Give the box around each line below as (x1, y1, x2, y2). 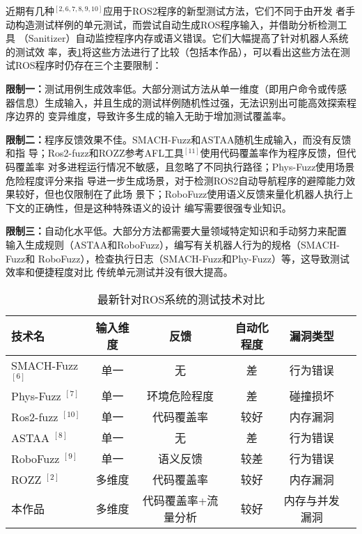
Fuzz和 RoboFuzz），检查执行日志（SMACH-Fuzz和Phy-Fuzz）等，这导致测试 (6, 251, 349, 265)
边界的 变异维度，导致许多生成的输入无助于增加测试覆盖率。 (15, 109, 292, 123)
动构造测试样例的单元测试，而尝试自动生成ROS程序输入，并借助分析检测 (6, 17, 338, 31)
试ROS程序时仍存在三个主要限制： (6, 58, 162, 72)
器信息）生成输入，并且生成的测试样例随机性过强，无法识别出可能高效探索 (6, 95, 347, 109)
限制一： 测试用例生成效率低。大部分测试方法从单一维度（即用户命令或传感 (6, 81, 347, 95)
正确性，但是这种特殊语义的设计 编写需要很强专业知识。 (34, 200, 292, 214)
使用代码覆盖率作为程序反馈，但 (200, 146, 347, 160)
